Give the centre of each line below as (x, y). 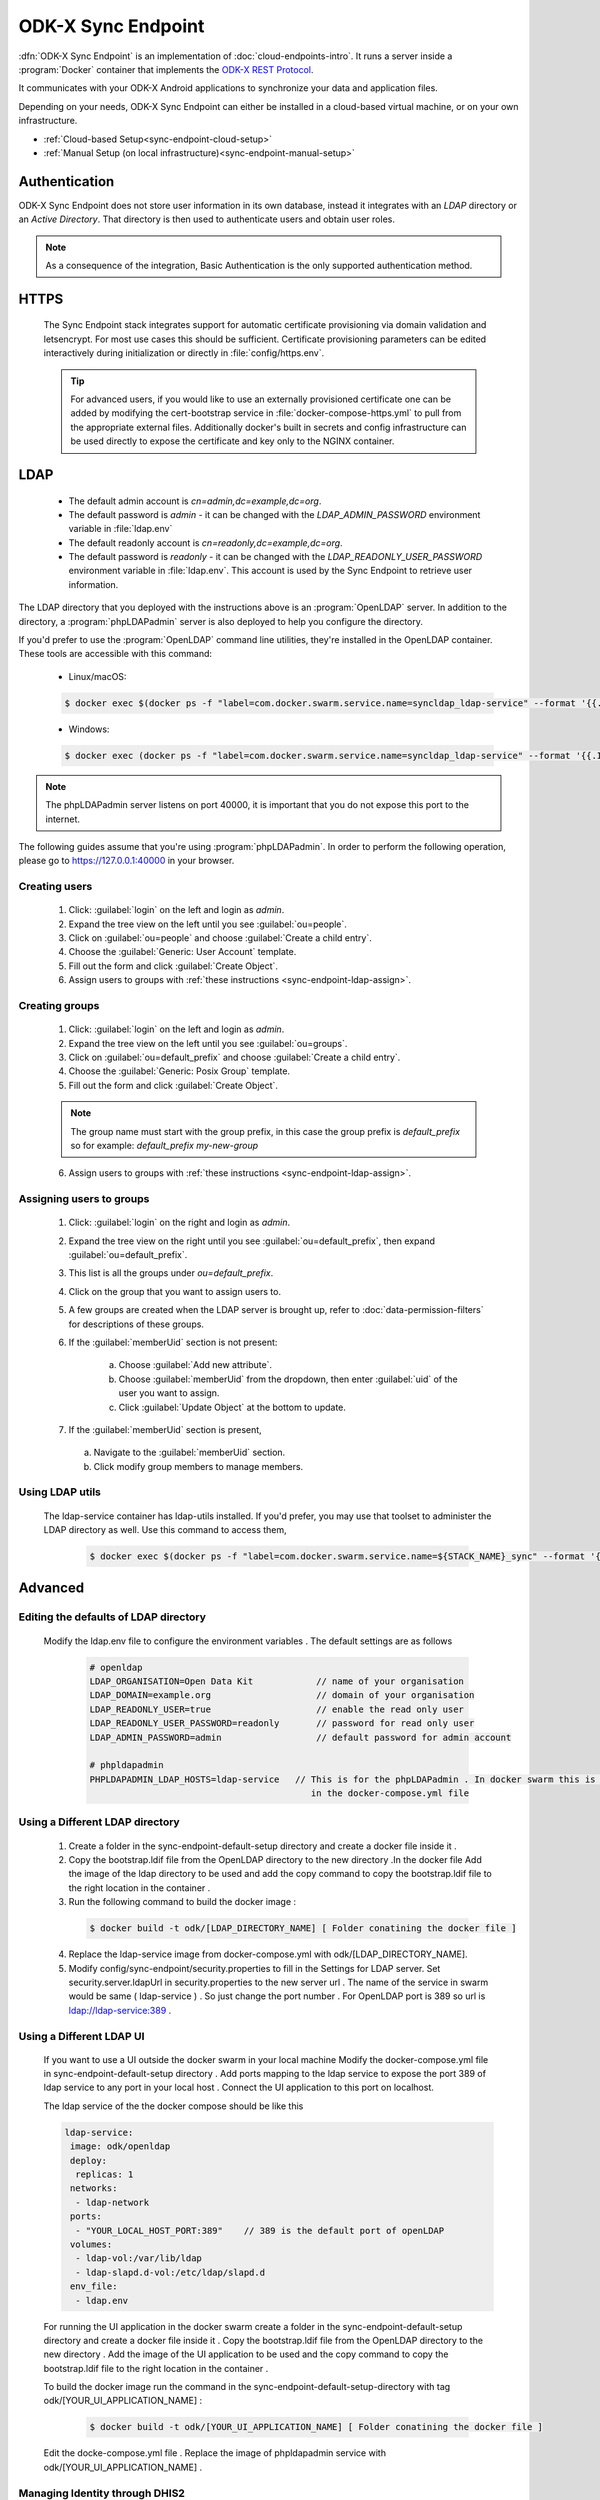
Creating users (55, 887)
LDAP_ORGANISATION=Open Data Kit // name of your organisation (277, 1681)
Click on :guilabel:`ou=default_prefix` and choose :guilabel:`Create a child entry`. (234, 1057)
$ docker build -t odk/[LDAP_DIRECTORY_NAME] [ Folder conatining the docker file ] (303, 1928)
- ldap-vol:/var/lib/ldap (138, 2258)
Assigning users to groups (84, 1199)
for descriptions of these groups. (136, 1324)
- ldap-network (112, 2202)
